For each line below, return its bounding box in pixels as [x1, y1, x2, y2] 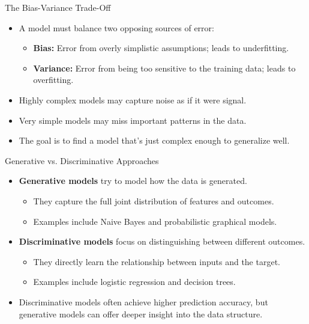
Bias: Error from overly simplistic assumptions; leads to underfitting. [33, 41, 289, 54]
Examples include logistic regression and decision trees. [33, 275, 236, 288]
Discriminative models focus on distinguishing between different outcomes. [19, 235, 305, 248]
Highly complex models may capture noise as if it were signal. [19, 93, 247, 106]
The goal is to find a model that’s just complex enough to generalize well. [19, 134, 290, 147]
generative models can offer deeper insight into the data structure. [19, 307, 263, 320]
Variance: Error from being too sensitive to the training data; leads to [33, 61, 296, 74]
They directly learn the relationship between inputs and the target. [33, 255, 280, 267]
